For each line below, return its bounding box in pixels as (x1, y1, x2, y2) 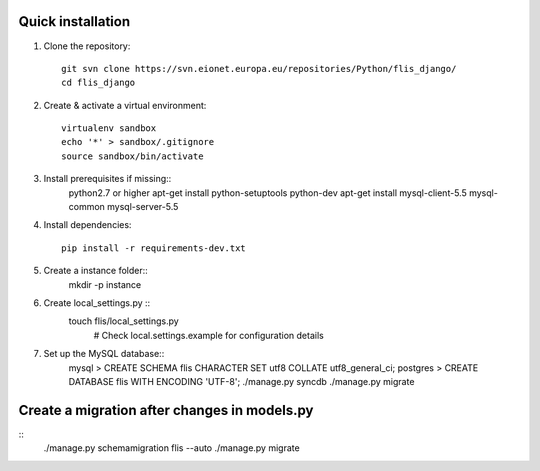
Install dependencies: (43, 219, 132, 231)
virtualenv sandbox (61, 123, 157, 134)
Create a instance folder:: (43, 265, 149, 277)
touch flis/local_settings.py (68, 315, 179, 327)
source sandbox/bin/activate (61, 150, 204, 162)
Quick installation (18, 13, 131, 30)
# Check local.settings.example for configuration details (93, 329, 324, 341)
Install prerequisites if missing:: (43, 173, 172, 185)
